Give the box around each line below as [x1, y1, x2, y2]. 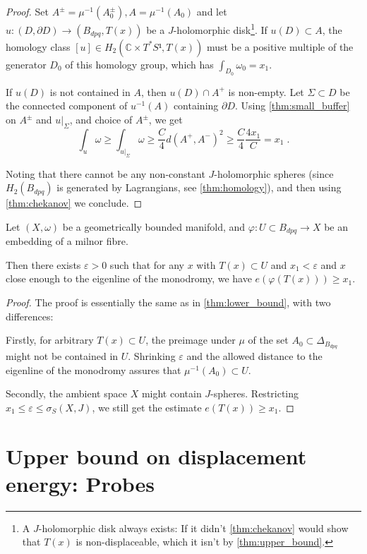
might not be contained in [6, 349, 119, 363]
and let [196, 4, 227, 18]
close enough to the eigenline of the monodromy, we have [6, 271, 252, 286]
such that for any [109, 257, 184, 272]
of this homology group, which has [65, 56, 214, 71]
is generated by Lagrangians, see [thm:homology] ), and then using [56, 180, 342, 195]
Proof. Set [6, 4, 49, 18]
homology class [6, 39, 71, 54]
